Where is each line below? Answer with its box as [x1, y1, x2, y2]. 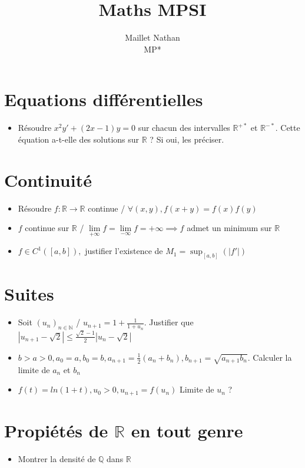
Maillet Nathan [125, 31, 180, 44]
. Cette [275, 121, 300, 134]
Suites [4, 282, 54, 306]
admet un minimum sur [187, 222, 272, 234]
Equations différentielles [4, 87, 203, 111]
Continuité [4, 167, 92, 192]
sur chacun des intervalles [138, 121, 230, 134]
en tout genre [131, 418, 243, 442]
